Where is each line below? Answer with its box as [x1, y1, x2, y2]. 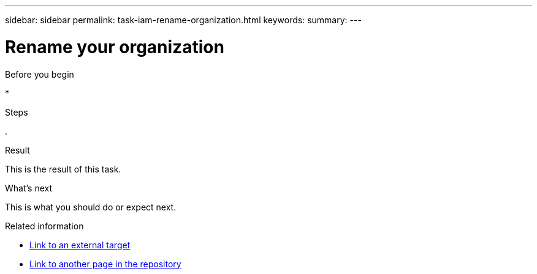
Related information [5, 220, 84, 231]
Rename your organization [5, 36, 224, 57]
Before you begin [5, 68, 74, 80]
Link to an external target [29, 239, 131, 250]
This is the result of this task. [5, 163, 121, 174]
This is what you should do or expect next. [5, 201, 177, 212]
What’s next [5, 182, 53, 193]
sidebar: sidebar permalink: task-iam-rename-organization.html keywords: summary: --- [5, 15, 362, 25]
